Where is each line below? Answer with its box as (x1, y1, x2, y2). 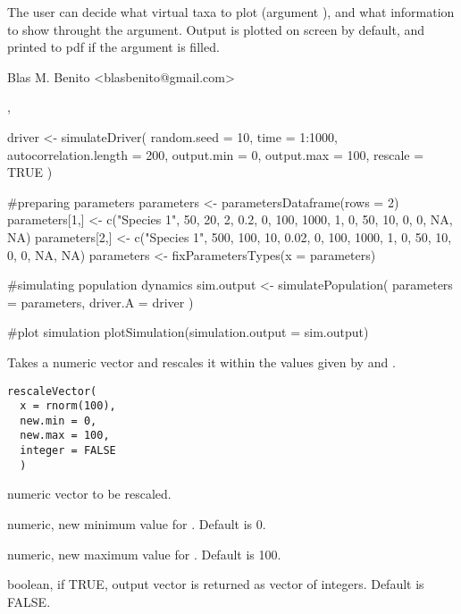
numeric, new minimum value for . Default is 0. (7, 515, 266, 534)
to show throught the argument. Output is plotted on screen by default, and (7, 20, 425, 38)
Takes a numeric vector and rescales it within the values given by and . (7, 352, 396, 371)
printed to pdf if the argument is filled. (7, 38, 220, 56)
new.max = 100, (20, 429, 110, 442)
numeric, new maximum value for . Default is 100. (7, 544, 281, 563)
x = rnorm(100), (20, 400, 116, 413)
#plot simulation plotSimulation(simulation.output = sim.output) (7, 323, 369, 341)
